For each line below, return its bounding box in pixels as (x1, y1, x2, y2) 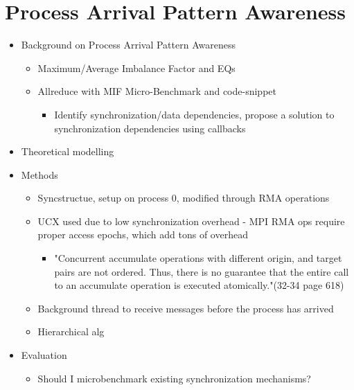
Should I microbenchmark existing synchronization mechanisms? (37, 371, 311, 385)
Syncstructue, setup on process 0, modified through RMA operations (37, 190, 330, 205)
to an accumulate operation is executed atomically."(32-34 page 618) (54, 278, 344, 292)
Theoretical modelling (21, 144, 114, 159)
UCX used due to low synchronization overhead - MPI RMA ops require (37, 213, 345, 228)
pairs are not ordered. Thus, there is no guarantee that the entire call (54, 264, 349, 278)
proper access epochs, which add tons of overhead (37, 227, 248, 242)
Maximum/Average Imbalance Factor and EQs (37, 60, 236, 75)
